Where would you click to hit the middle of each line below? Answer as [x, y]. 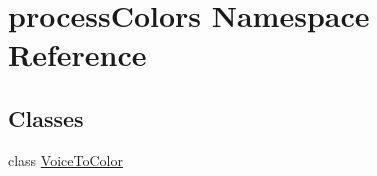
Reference [77, 54]
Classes [46, 117]
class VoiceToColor [65, 159]
